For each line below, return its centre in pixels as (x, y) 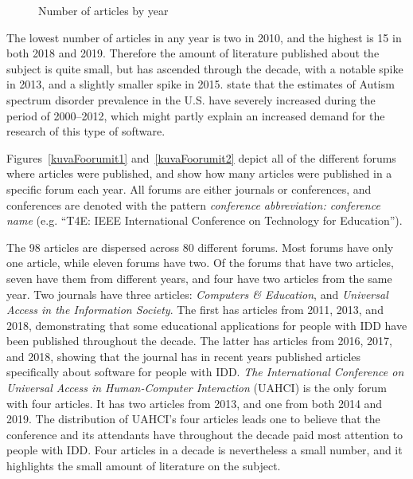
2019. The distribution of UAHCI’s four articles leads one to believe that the (193, 419)
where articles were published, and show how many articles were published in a (199, 173)
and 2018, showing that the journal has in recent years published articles (184, 356)
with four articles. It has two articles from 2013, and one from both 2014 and (195, 403)
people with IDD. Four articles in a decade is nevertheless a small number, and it (205, 450)
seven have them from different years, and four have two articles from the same (199, 278)
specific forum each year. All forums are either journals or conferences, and (189, 188)
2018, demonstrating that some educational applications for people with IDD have (207, 325)
